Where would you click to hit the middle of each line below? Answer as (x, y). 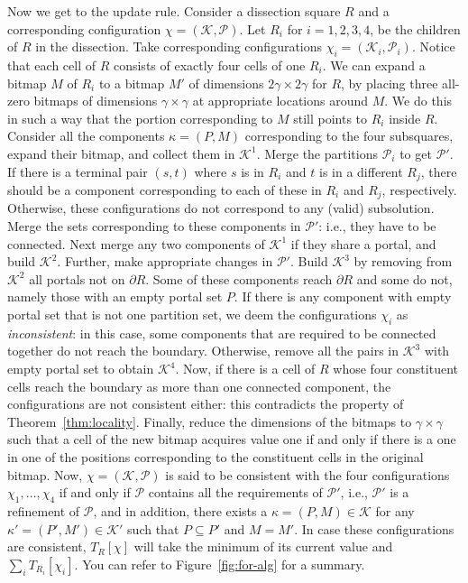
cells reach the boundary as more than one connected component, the (199, 386)
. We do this (418, 101)
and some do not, (404, 278)
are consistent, (47, 546)
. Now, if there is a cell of (245, 368)
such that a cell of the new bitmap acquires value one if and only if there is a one (232, 439)
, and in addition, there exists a (180, 510)
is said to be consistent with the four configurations (307, 474)
